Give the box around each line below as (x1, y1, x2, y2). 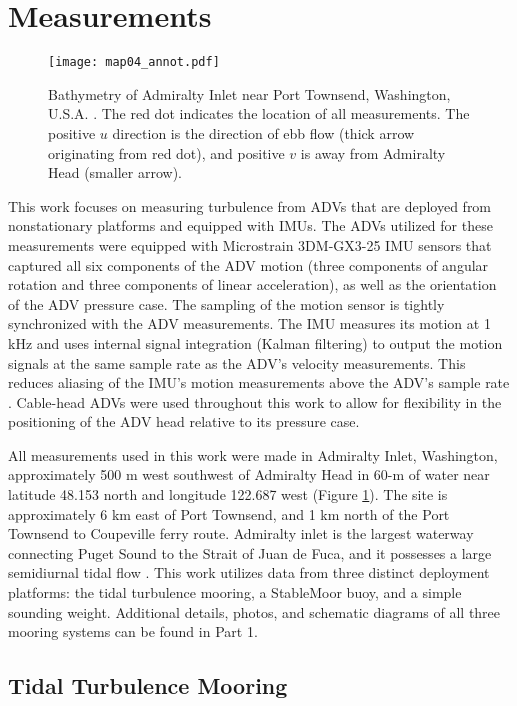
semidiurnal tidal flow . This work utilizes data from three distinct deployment (8, 562, 490, 583)
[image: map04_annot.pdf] (48, 55, 220, 70)
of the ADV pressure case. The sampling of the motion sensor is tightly (8, 293, 445, 314)
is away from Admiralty (300, 142, 446, 163)
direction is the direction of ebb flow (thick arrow (112, 122, 415, 143)
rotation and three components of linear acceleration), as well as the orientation (8, 274, 497, 295)
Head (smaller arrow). (48, 162, 182, 183)
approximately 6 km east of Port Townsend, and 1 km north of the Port (8, 503, 450, 524)
